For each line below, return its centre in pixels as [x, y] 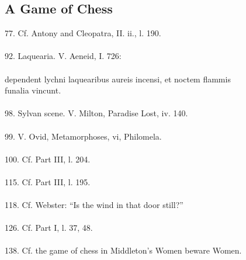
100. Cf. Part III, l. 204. [48, 159]
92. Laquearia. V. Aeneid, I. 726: [63, 56]
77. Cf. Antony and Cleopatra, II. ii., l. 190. [83, 33]
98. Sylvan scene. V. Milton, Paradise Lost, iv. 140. [96, 113]
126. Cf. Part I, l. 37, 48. [49, 228]
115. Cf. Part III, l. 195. [48, 181]
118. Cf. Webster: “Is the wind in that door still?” [94, 205]
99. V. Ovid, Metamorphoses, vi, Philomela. [83, 136]
